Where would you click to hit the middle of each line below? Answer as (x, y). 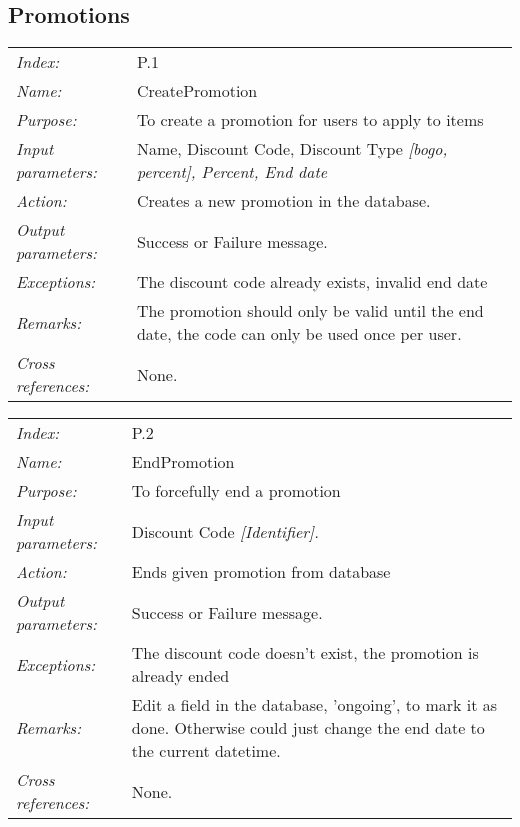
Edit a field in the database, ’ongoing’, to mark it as (314, 705)
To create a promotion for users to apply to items (310, 120)
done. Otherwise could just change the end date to (308, 728)
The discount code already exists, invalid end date (312, 282)
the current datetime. (206, 751)
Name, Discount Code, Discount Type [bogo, (292, 149)
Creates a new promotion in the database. (283, 201)
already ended (180, 676)
